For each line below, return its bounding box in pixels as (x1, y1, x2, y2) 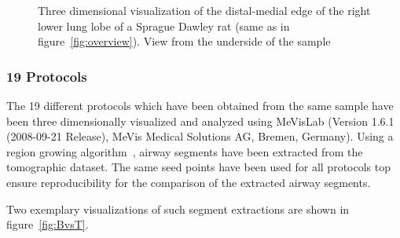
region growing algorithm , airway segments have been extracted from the (6, 143, 363, 159)
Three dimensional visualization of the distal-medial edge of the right (38, 2, 371, 18)
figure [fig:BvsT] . (6, 216, 89, 233)
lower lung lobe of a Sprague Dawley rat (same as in (38, 17, 290, 34)
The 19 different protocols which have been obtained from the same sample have (6, 97, 394, 113)
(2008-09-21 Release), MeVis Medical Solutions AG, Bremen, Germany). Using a (6, 128, 394, 145)
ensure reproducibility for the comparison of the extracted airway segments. (6, 174, 371, 190)
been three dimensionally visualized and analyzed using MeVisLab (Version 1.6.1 (6, 112, 394, 129)
